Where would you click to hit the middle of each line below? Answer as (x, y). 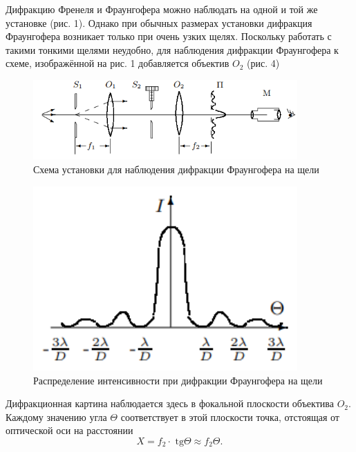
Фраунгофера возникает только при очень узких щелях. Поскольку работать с (169, 36)
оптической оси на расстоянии (69, 430)
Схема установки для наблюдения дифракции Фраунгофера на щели (176, 169)
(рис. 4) (263, 63)
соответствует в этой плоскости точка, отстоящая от (230, 416)
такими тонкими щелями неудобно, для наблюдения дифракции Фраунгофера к (172, 49)
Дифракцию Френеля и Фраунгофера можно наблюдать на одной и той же (162, 9)
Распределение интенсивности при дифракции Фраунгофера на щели (178, 380)
